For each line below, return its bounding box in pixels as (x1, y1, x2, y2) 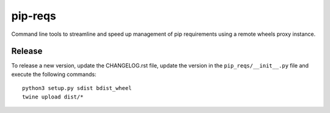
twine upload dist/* (22, 93, 84, 100)
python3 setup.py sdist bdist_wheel (22, 85, 132, 92)
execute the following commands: (11, 70, 97, 78)
